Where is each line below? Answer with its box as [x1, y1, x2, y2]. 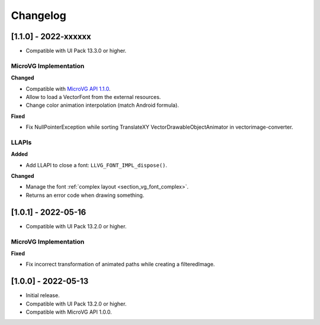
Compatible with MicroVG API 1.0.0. [25, 308, 112, 316]
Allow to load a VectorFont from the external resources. [25, 93, 161, 100]
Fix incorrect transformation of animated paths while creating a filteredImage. [25, 261, 215, 268]
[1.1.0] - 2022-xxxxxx [11, 31, 91, 42]
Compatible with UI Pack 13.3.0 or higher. [25, 47, 127, 55]
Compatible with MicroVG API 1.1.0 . [25, 85, 111, 92]
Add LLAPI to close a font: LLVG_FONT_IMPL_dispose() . [25, 161, 168, 168]
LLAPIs [11, 138, 32, 146]
